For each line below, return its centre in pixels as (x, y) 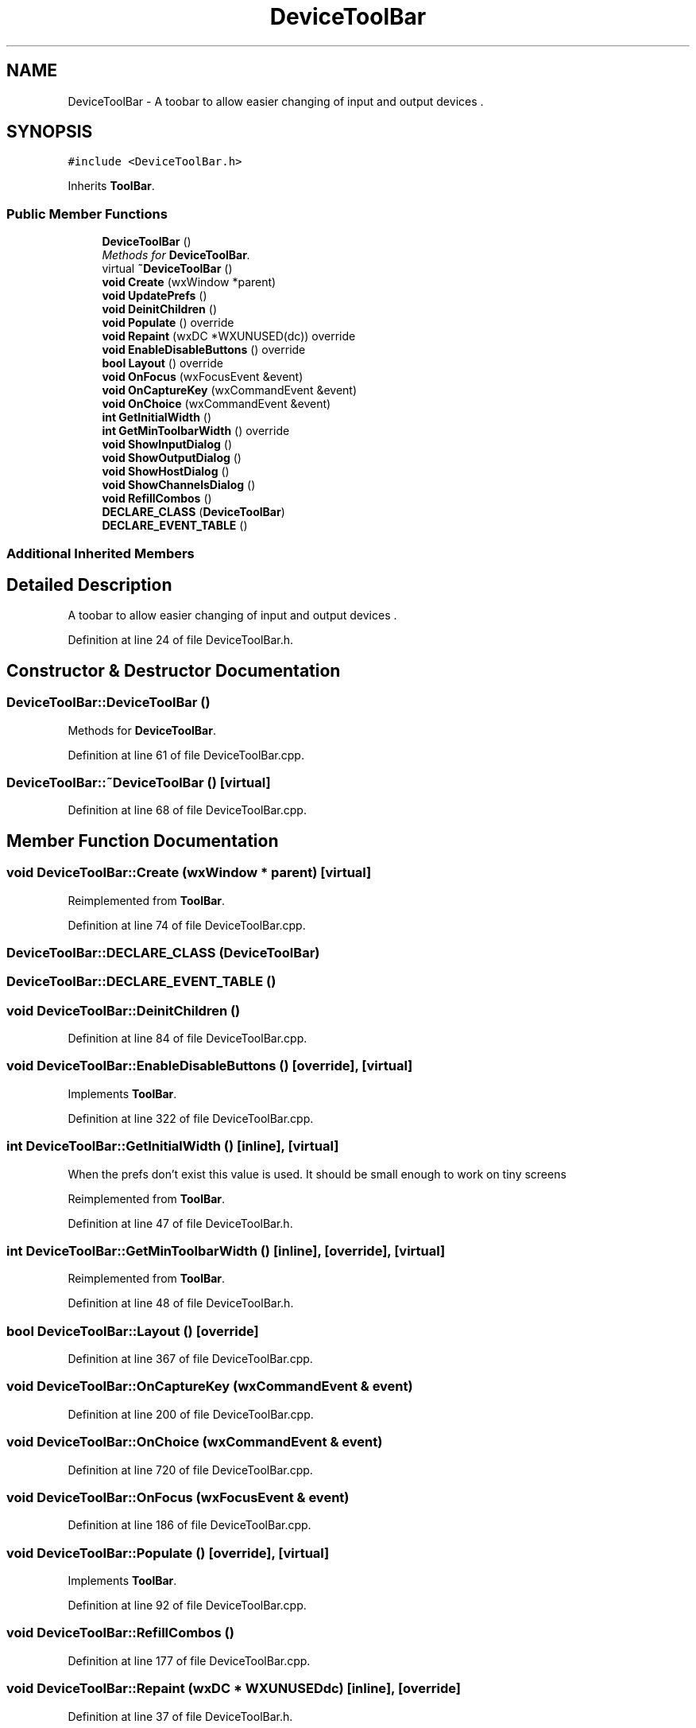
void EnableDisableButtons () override (204, 350)
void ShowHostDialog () (166, 472)
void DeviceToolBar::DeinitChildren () (124, 1010)
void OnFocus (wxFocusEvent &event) (203, 377)
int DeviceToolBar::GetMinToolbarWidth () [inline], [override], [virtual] (226, 1250)
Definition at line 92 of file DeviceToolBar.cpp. (187, 1606)
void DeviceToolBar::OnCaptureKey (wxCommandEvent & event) (210, 1386)
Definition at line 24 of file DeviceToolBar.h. (181, 640)
